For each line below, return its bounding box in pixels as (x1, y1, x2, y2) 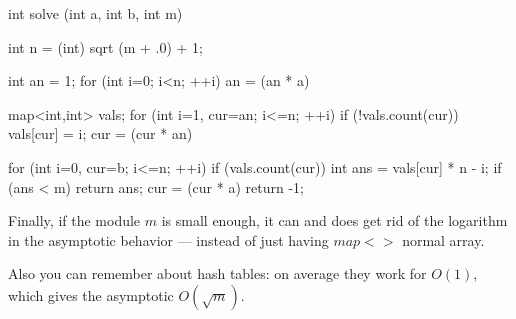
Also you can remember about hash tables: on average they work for (8, 263, 427, 284)
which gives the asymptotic (8, 284, 174, 305)
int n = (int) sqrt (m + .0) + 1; (8, 36, 203, 57)
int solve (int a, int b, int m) (8, 3, 183, 23)
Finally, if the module (8, 210, 141, 231)
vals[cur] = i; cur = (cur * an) (8, 123, 193, 144)
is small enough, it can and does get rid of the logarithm (161, 210, 508, 231)
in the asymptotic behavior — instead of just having (8, 229, 329, 250)
